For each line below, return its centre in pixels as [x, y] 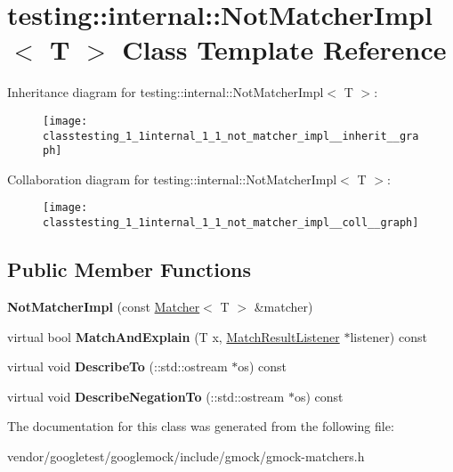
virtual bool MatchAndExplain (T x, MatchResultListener [174, 336]
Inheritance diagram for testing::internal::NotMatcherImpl [166, 92]
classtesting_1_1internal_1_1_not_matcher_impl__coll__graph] [231, 223]
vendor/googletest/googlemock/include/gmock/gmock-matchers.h [186, 456]
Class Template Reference [284, 49]
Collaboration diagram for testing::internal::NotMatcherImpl [172, 179]
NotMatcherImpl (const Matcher [104, 306]
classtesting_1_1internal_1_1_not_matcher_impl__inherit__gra [231, 136]
